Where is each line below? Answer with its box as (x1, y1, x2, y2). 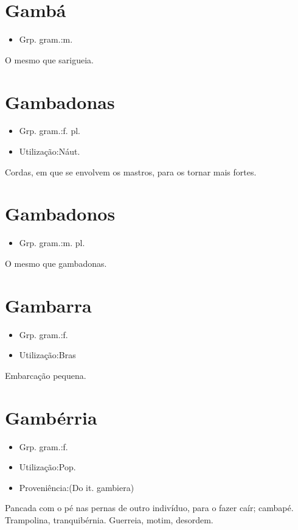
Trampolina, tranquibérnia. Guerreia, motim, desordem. (5, 513, 213, 526)
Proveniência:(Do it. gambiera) (19, 481, 134, 493)
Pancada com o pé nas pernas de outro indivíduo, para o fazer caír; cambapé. (5, 501, 294, 514)
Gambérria (5, 405, 97, 429)
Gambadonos (5, 201, 116, 226)
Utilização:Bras (19, 348, 76, 361)
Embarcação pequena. (5, 369, 86, 381)
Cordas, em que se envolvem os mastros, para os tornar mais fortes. (5, 165, 257, 178)
